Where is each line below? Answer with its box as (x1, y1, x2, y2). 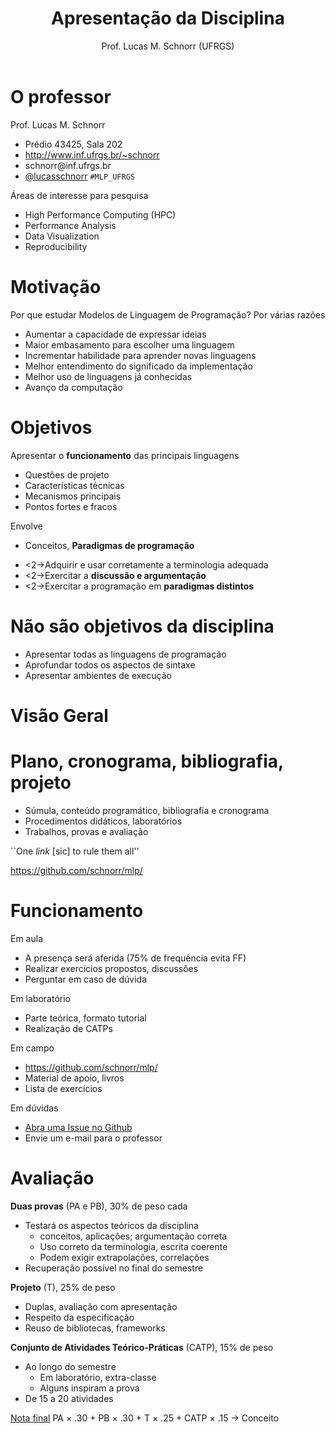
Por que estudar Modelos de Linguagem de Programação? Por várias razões (10, 308, 326, 321)
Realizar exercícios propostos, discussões (24, 962, 199, 974)
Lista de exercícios (24, 1082, 103, 1094)
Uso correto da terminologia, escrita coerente (39, 1240, 228, 1252)
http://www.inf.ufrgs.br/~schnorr (24, 148, 160, 161)
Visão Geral (10, 704, 109, 727)
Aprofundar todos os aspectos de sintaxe (24, 658, 196, 671)
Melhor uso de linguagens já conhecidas (24, 370, 193, 382)
